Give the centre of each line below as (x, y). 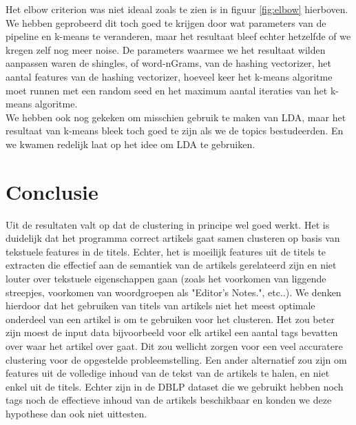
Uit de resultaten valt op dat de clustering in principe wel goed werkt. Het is (168, 224)
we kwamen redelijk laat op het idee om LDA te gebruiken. (130, 144)
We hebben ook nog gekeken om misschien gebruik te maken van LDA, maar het (176, 117)
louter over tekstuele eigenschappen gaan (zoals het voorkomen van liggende (166, 279)
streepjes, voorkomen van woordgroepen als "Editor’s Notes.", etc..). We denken (174, 292)
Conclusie (52, 191)
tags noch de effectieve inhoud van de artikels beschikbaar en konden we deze (169, 400)
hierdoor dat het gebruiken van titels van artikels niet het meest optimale (160, 305)
